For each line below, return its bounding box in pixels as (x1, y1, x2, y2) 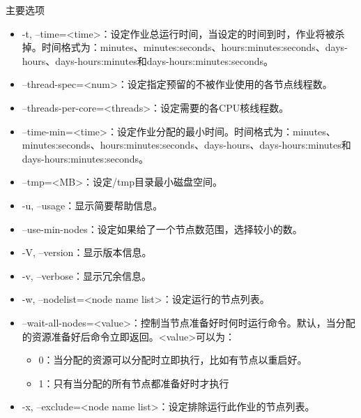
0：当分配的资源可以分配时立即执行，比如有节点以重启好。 (38, 352, 307, 367)
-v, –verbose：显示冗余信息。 (22, 268, 152, 283)
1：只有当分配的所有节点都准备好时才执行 (38, 375, 229, 390)
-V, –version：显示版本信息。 (22, 245, 152, 260)
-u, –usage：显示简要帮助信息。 (22, 197, 163, 212)
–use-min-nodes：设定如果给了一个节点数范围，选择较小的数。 (22, 221, 302, 236)
